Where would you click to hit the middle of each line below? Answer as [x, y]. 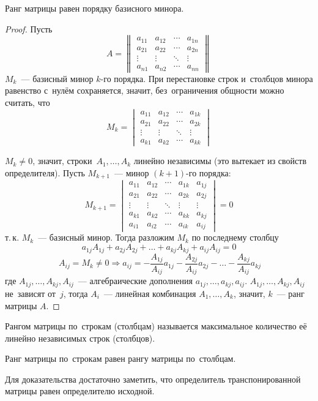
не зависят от [30, 293]
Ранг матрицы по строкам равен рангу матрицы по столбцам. [120, 358]
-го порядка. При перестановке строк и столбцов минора [207, 78]
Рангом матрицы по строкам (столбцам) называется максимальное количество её [156, 326]
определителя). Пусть [45, 172]
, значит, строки [62, 161]
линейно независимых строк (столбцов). [80, 338]
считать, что [28, 103]
